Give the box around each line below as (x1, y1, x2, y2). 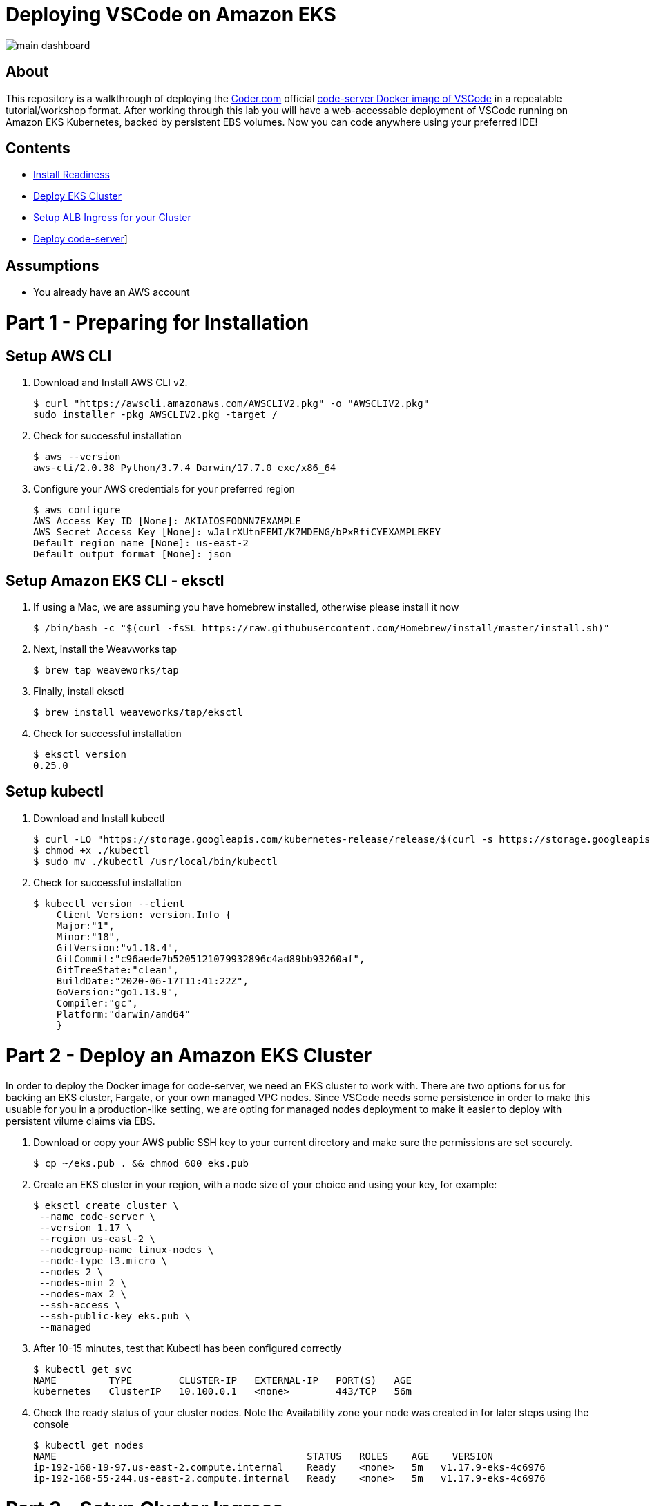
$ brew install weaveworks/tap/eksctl (33, 707, 243, 718)
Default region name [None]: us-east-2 (33, 537, 249, 549)
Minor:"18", (56, 931, 121, 942)
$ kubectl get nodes (33, 1440, 144, 1451)
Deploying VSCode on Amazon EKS (6, 3, 336, 26)
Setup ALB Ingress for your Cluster (33, 211, 191, 224)
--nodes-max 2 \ (39, 1288, 126, 1300)
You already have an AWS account (33, 286, 190, 298)
